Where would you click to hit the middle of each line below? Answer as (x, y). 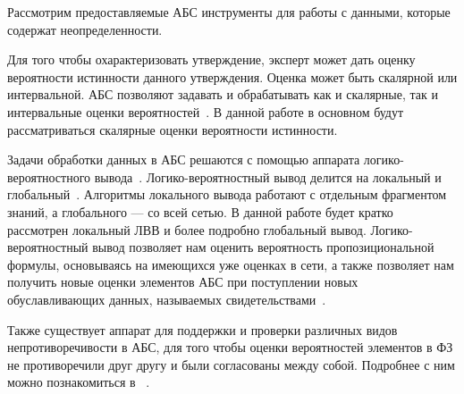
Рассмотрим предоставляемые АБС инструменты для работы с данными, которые (229, 12)
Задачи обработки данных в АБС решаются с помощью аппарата (184, 159)
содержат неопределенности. (85, 29)
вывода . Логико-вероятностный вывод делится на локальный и (268, 176)
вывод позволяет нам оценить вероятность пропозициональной (263, 247)
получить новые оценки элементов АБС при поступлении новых (183, 282)
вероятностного (49, 176)
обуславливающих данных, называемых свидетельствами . (167, 299)
